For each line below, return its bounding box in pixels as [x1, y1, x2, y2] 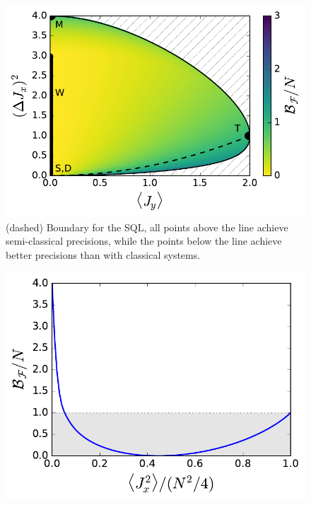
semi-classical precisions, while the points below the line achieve [6, 233, 282, 248]
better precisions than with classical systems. [6, 247, 201, 262]
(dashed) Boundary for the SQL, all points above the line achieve [6, 219, 288, 234]
